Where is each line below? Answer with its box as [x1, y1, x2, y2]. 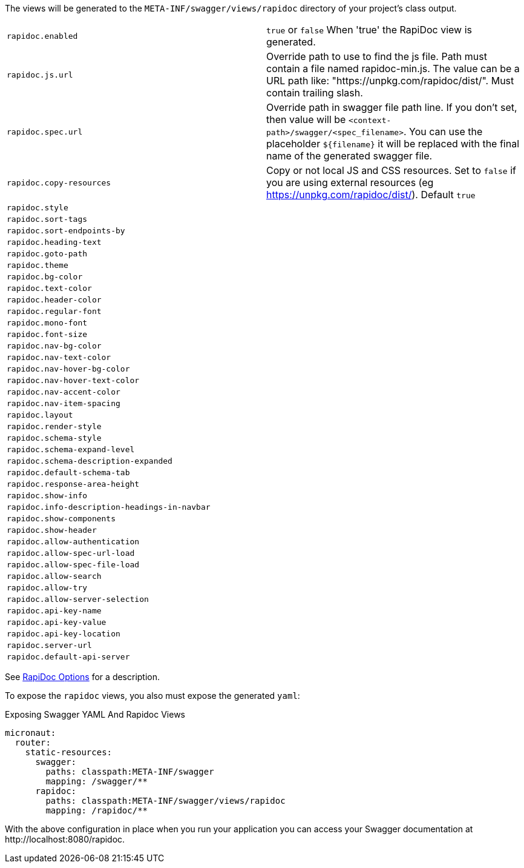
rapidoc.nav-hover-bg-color [7, 364, 130, 373]
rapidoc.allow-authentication [7, 537, 140, 546]
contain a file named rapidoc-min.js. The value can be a [266, 62, 520, 75]
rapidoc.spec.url [7, 127, 83, 136]
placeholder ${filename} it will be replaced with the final [266, 138, 520, 150]
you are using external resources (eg [266, 176, 434, 189]
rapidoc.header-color [7, 295, 102, 304]
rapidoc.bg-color [7, 272, 83, 281]
